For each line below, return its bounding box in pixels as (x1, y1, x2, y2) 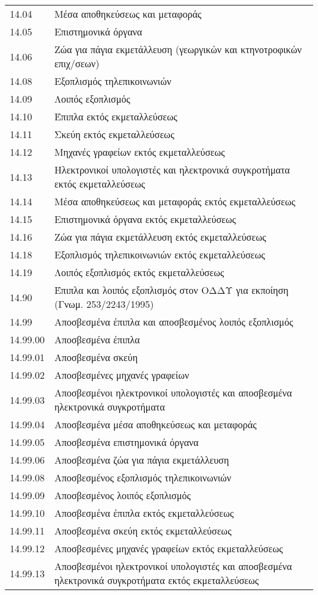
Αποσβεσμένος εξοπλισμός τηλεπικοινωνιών (54, 470, 232, 484)
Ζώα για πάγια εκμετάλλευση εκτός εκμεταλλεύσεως (54, 230, 267, 244)
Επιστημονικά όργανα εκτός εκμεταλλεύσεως (54, 212, 236, 226)
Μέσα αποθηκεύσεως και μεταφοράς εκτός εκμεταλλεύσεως (54, 194, 295, 208)
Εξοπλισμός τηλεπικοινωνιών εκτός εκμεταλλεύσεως (54, 247, 265, 261)
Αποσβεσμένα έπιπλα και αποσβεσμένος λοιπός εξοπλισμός (54, 315, 294, 329)
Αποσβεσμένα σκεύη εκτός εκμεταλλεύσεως (54, 524, 232, 538)
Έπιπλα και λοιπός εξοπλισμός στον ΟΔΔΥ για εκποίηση (54, 283, 289, 297)
